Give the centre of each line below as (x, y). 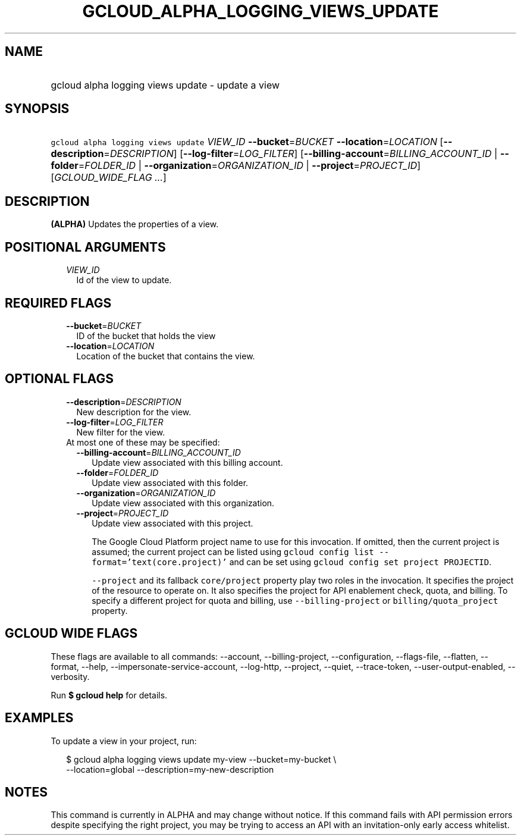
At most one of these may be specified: (143, 442)
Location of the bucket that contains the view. (166, 356)
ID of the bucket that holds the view (146, 336)
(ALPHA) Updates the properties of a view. (135, 224)
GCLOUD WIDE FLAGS (71, 634)
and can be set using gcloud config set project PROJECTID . (360, 562)
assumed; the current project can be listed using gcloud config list (233, 551)
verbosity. (70, 676)
